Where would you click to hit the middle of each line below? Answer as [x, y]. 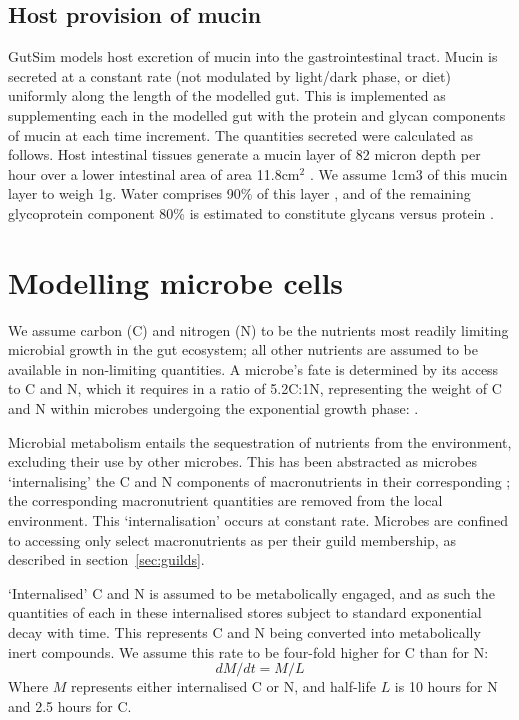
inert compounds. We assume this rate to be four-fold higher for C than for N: [248, 651]
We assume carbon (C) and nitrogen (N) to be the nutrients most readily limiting [258, 329]
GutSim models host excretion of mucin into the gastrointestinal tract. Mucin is [253, 56]
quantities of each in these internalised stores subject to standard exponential [245, 612]
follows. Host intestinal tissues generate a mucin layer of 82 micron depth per [244, 154]
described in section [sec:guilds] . [106, 559]
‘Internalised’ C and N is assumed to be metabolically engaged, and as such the [251, 592]
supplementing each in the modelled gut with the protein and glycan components [257, 114]
